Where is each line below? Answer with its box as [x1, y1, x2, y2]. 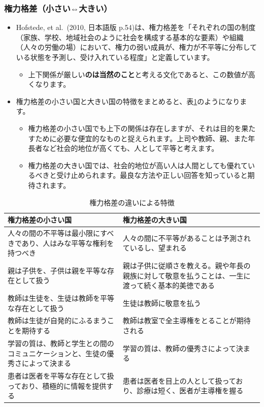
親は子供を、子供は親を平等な [8, 265, 107, 275]
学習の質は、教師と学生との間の [8, 337, 114, 348]
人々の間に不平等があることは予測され [122, 232, 251, 243]
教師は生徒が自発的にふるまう [8, 315, 107, 326]
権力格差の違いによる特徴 [89, 197, 175, 207]
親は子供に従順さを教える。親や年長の [122, 260, 251, 270]
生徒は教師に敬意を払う [122, 297, 201, 308]
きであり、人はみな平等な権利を [8, 237, 114, 248]
